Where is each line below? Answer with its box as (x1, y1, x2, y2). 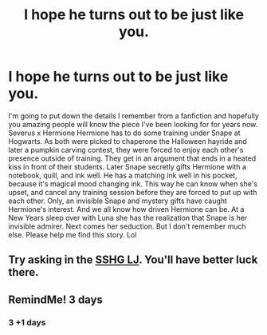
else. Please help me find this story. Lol (8, 229, 137, 239)
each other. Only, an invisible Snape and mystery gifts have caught (8, 196, 227, 205)
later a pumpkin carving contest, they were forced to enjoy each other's (8, 145, 244, 154)
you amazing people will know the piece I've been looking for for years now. (8, 119, 258, 129)
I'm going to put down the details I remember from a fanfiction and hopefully (8, 110, 259, 121)
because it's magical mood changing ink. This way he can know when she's (8, 178, 257, 189)
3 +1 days (8, 317, 46, 328)
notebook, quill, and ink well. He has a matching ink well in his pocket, (8, 170, 238, 180)
